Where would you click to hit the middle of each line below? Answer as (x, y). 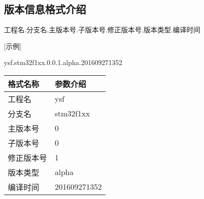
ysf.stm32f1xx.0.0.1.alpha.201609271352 (63, 62)
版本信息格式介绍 (45, 9)
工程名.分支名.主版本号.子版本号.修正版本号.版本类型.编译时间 (102, 30)
